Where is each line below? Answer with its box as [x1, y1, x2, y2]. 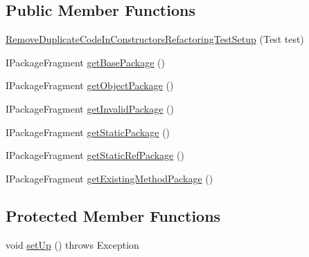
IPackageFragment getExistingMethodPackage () [6, 171, 213, 185]
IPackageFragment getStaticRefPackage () [6, 148, 184, 162]
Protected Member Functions [6, 204, 221, 226]
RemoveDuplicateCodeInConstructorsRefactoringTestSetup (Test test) [6, 32, 304, 46]
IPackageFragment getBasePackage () [6, 55, 165, 69]
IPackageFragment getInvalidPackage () [6, 101, 174, 115]
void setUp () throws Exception [6, 237, 139, 251]
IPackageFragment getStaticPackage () [6, 124, 170, 139]
